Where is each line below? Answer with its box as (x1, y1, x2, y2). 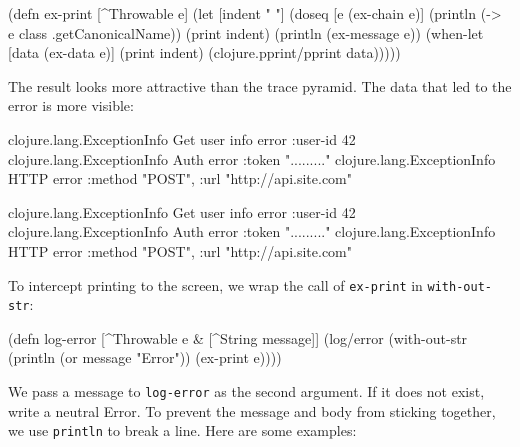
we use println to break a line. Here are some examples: (8, 420, 357, 441)
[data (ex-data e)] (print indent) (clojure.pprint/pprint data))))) (8, 42, 401, 63)
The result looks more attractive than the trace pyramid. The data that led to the (8, 75, 512, 96)
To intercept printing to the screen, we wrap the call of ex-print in (8, 274, 423, 295)
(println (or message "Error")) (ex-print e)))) (8, 347, 282, 368)
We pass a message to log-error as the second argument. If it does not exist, (8, 381, 485, 402)
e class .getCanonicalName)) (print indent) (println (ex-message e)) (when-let (8, 22, 484, 43)
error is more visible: (8, 95, 134, 116)
